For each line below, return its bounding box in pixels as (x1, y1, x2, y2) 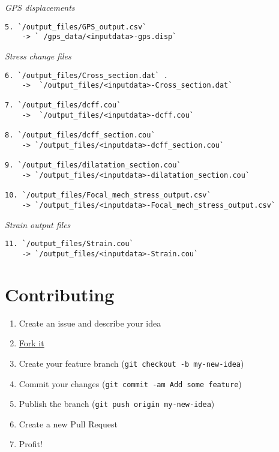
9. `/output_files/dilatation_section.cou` (5, 161, 181, 170)
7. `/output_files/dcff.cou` (5, 101, 121, 110)
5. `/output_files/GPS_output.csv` (5, 22, 147, 31)
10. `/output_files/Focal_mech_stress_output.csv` (5, 191, 211, 200)
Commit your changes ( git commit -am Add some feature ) (19, 377, 242, 390)
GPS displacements (5, 1, 75, 13)
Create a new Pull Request (19, 417, 118, 430)
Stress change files (5, 49, 71, 62)
